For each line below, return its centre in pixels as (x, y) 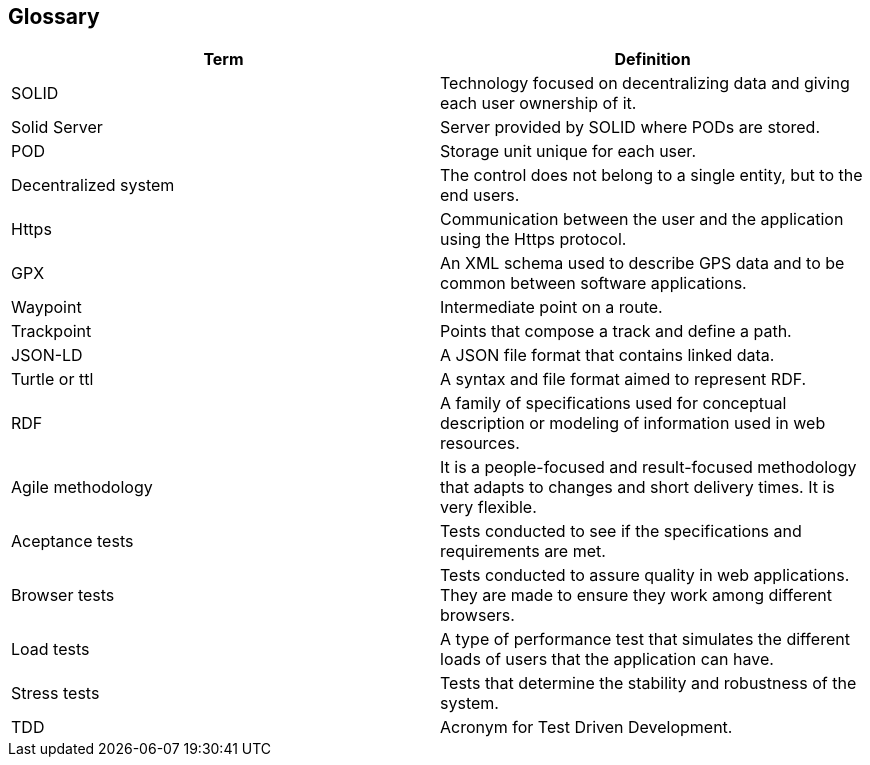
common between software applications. (593, 283)
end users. (480, 195)
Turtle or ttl (52, 379)
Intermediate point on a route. (551, 307)
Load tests (50, 649)
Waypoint (46, 307)
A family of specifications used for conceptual (613, 403)
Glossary (54, 16)
